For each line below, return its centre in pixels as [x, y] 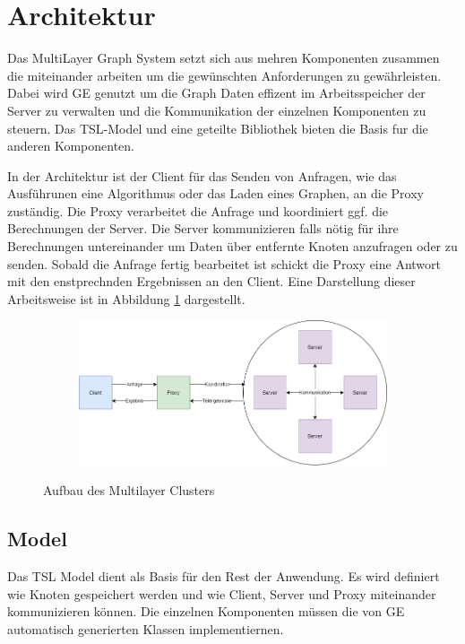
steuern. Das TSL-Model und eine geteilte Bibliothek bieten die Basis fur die [218, 128]
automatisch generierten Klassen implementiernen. [146, 628]
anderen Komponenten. [71, 146]
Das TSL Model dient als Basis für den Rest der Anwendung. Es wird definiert [224, 576]
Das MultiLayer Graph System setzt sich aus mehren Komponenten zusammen [224, 58]
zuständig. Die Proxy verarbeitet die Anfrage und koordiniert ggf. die [198, 210]
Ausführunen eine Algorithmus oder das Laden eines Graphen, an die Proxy [215, 193]
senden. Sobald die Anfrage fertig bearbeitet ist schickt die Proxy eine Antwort [224, 263]
